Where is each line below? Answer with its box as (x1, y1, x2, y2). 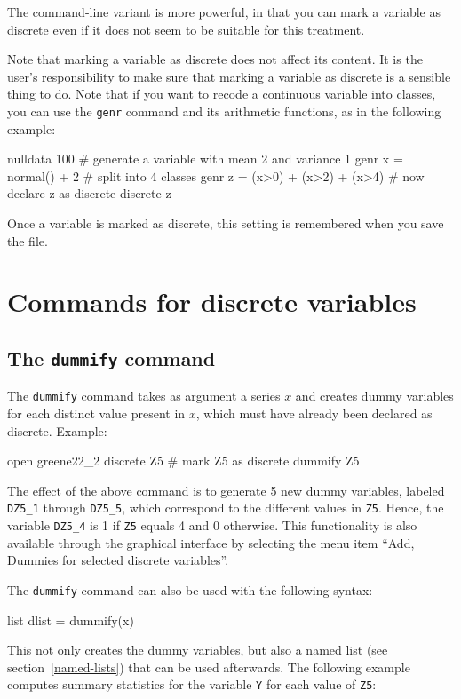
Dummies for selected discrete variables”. (7, 551, 229, 569)
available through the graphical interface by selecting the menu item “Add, (7, 533, 415, 552)
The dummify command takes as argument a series (7, 386, 281, 405)
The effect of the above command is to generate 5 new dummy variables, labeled (7, 481, 445, 499)
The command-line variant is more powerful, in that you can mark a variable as (7, 3, 441, 20)
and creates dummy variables (295, 386, 454, 405)
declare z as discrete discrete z (7, 184, 171, 203)
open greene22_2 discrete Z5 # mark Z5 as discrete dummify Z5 (7, 451, 360, 470)
